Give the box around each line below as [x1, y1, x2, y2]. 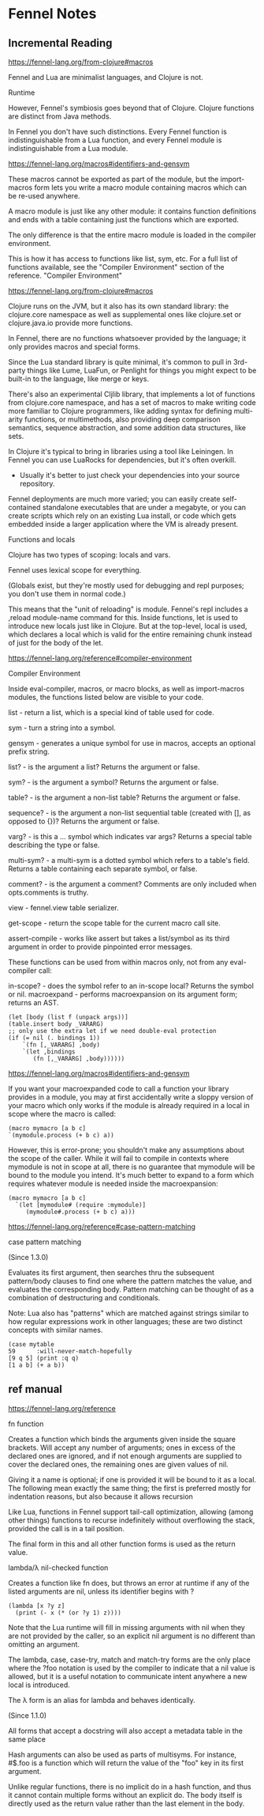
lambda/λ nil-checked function [8, 1563, 109, 1572]
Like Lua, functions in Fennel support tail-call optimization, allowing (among [8, 1507, 254, 1516]
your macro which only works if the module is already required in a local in [8, 1101, 250, 1110]
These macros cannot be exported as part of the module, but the [8, 175, 219, 183]
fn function [8, 1419, 44, 1428]
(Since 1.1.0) [8, 1710, 47, 1720]
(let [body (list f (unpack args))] [8, 1013, 128, 1021]
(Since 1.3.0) [8, 1253, 49, 1262]
